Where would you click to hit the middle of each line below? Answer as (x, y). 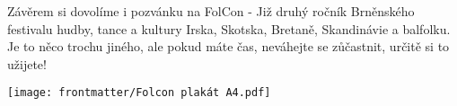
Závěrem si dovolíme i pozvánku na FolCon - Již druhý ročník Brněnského (211, 11)
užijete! (27, 63)
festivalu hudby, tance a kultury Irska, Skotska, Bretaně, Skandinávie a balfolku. (229, 28)
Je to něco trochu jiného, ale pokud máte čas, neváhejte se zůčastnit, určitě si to (228, 46)
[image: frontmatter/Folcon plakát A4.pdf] (139, 93)
